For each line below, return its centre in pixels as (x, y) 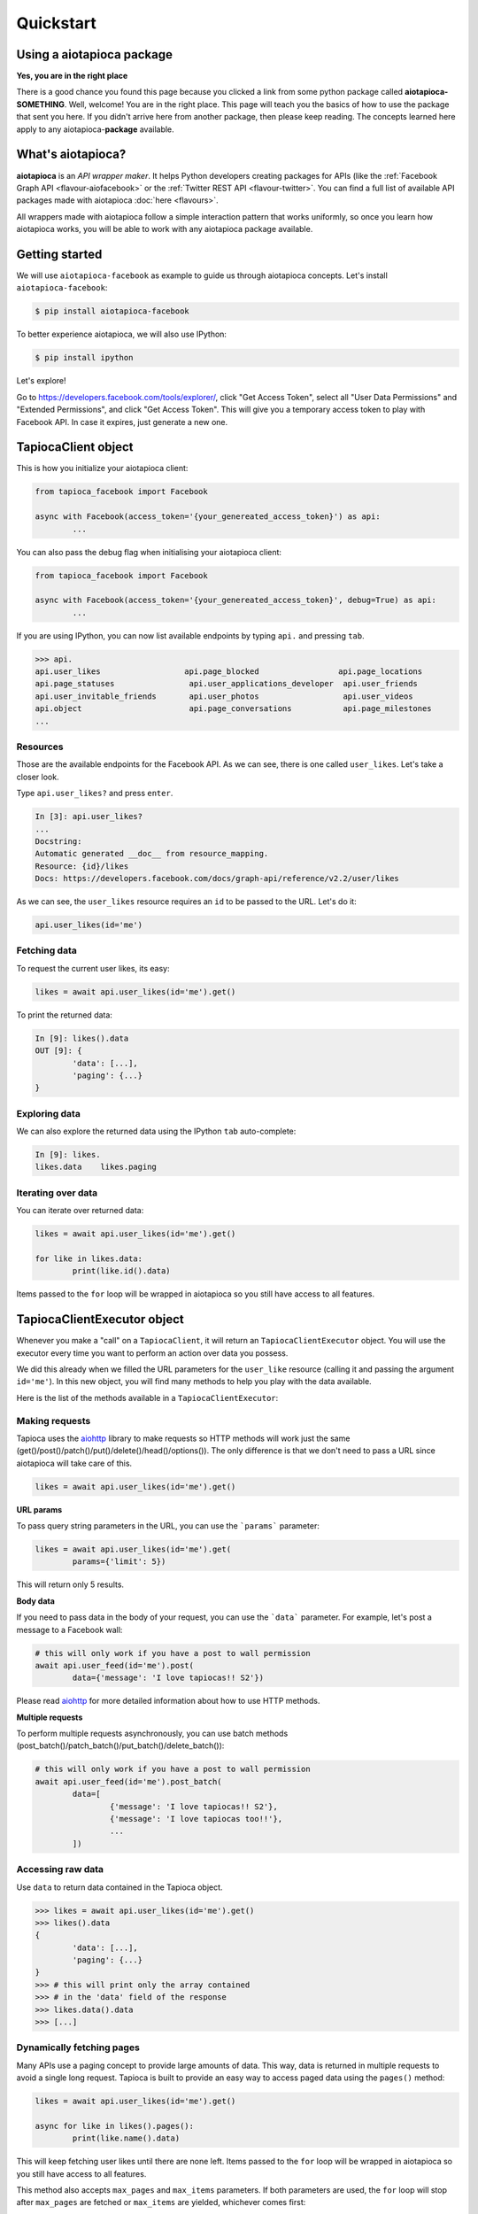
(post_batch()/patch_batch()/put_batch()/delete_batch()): (120, 1746)
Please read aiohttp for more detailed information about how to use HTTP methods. (168, 1701)
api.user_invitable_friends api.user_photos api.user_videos (224, 696)
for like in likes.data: (89, 1258)
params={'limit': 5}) (119, 1562)
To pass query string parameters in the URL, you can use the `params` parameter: (168, 1526)
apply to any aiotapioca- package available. (95, 129)
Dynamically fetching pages (78, 2048)
